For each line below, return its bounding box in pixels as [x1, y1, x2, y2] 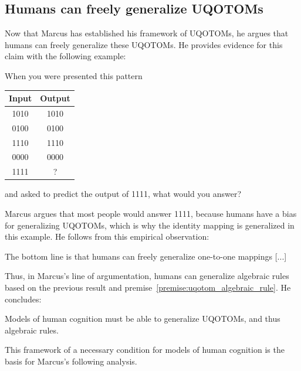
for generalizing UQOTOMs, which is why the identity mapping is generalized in [5, 219, 295, 231]
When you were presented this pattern [5, 69, 143, 81]
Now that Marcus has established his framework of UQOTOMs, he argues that [5, 27, 289, 39]
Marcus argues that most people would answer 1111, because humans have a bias [5, 207, 297, 219]
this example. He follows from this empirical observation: [5, 230, 209, 243]
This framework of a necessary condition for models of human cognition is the [5, 343, 285, 356]
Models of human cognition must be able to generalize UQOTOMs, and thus [5, 312, 280, 325]
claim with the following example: [5, 50, 126, 62]
